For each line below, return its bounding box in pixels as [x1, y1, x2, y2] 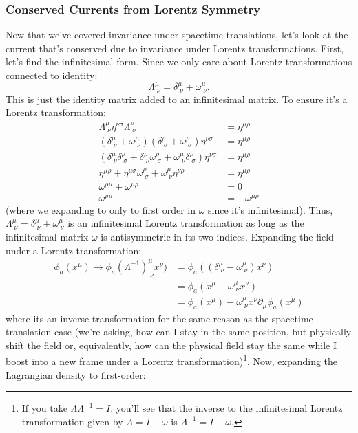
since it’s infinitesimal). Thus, [208, 202, 333, 216]
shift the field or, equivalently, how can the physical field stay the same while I [6, 337, 337, 352]
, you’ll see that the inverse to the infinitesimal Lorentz [110, 401, 343, 415]
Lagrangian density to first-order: [6, 367, 146, 381]
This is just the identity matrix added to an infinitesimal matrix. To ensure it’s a [6, 91, 348, 106]
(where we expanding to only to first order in [6, 202, 196, 216]
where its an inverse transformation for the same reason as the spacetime [6, 311, 313, 325]
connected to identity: [6, 68, 98, 82]
